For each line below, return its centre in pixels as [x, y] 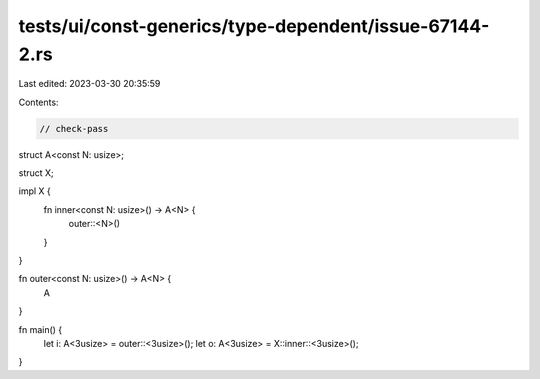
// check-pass [74, 128]
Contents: [38, 102]
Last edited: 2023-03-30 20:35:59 [89, 84]
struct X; [36, 173]
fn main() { [40, 329]
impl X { [35, 191]
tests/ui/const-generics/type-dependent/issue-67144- [254, 26]
